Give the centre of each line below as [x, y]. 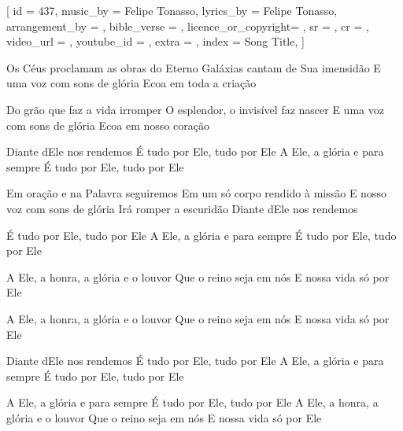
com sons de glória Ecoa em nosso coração [108, 125]
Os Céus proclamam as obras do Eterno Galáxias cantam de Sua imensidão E [194, 67]
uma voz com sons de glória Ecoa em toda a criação [131, 83]
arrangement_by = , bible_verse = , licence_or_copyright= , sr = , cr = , [188, 26]
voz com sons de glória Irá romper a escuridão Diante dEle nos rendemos [182, 208]
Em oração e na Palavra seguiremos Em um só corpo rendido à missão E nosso [196, 193]
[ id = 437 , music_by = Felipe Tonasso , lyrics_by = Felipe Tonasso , [172, 10]
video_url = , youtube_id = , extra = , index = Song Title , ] [155, 41]
